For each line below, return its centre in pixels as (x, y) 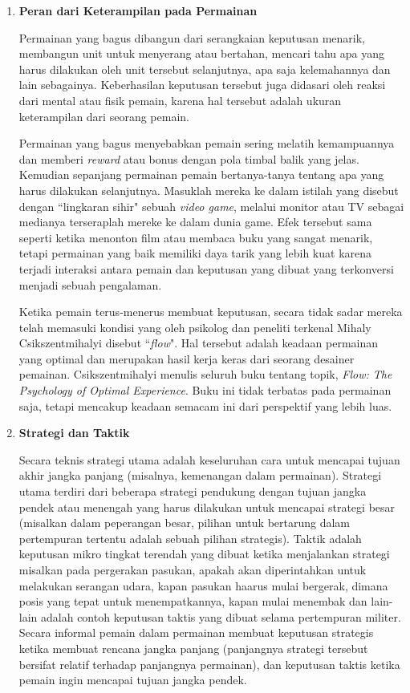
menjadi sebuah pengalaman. (90, 284)
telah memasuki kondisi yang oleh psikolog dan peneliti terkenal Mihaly (195, 327)
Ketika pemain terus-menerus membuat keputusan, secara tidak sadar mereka (211, 312)
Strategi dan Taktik (74, 433)
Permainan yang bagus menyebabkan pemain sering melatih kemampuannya (207, 143)
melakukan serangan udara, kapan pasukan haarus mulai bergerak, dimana (203, 585)
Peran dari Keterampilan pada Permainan (138, 10)
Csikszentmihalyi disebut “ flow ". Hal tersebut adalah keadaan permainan (199, 343)
